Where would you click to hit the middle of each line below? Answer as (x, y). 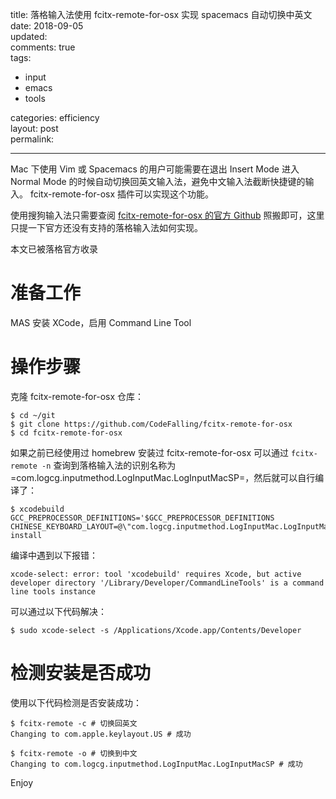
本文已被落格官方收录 (54, 249)
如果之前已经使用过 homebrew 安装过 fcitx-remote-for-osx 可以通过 (149, 452)
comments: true (43, 47)
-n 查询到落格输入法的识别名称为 (109, 465)
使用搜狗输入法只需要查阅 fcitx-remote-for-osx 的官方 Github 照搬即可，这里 (167, 215)
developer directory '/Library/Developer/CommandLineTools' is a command (167, 583)
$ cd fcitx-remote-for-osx (66, 433)
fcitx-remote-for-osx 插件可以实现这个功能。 (122, 194)
